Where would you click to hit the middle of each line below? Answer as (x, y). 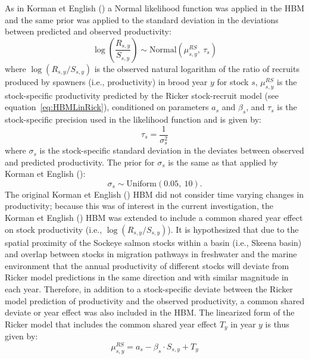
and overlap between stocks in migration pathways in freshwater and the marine (151, 254)
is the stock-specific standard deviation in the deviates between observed (172, 150)
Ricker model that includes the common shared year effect (111, 324)
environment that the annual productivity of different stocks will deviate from (147, 265)
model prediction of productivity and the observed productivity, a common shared (155, 300)
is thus (277, 324)
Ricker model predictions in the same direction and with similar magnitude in (147, 277)
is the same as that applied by (223, 162)
